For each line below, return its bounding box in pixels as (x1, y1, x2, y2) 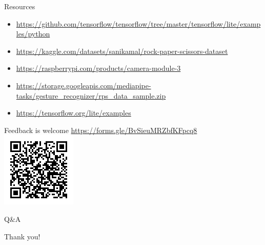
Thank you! (4, 231, 40, 241)
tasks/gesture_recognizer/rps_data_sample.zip (16, 90, 166, 101)
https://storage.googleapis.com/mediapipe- (16, 80, 151, 90)
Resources (4, 1, 35, 11)
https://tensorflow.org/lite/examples (16, 107, 131, 118)
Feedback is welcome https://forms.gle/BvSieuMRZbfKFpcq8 (4, 124, 197, 135)
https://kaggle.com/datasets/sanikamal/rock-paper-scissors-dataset (16, 45, 228, 56)
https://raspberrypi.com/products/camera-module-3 (16, 63, 181, 73)
